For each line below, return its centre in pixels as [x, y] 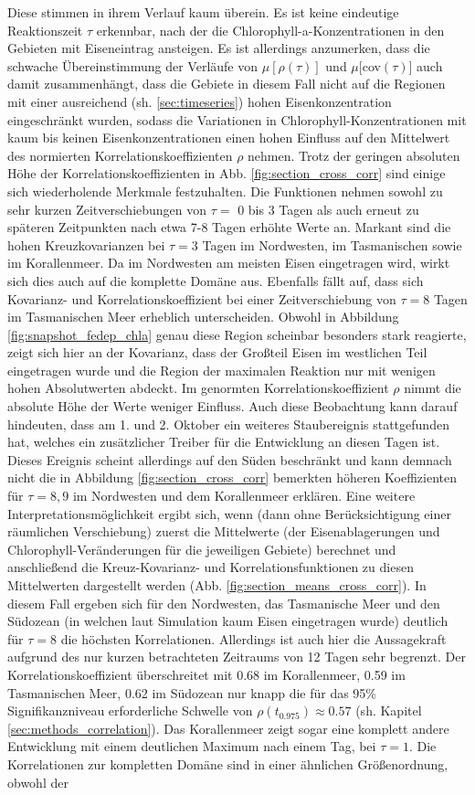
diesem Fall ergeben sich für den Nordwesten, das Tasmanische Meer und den [224, 603]
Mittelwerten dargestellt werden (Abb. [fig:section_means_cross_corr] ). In [217, 585]
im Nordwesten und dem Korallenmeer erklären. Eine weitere [244, 496]
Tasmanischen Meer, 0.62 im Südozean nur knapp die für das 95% [192, 692]
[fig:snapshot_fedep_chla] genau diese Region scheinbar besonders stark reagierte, [237, 334]
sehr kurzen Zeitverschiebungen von [107, 209]
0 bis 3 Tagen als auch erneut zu [328, 209]
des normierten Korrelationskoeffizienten [120, 155]
